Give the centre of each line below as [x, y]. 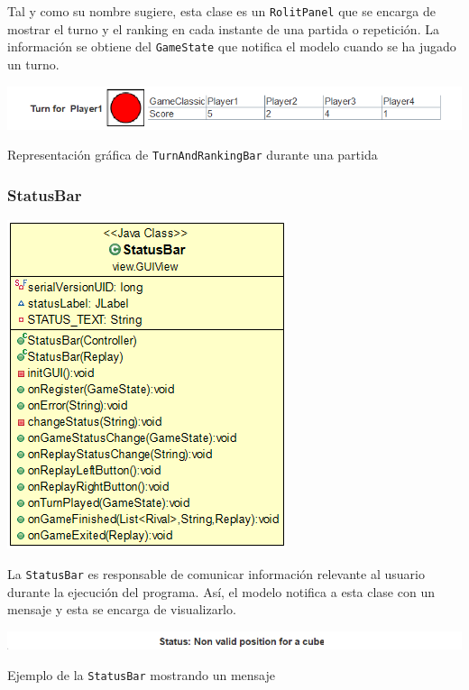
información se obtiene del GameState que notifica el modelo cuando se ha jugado [232, 46]
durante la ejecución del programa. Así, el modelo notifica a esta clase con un [221, 591]
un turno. [33, 64]
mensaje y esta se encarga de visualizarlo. [122, 609]
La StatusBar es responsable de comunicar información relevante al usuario [216, 573]
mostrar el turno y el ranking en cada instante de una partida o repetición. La [223, 28]
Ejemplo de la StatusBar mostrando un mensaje [141, 674]
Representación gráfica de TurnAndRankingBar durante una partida [193, 155]
